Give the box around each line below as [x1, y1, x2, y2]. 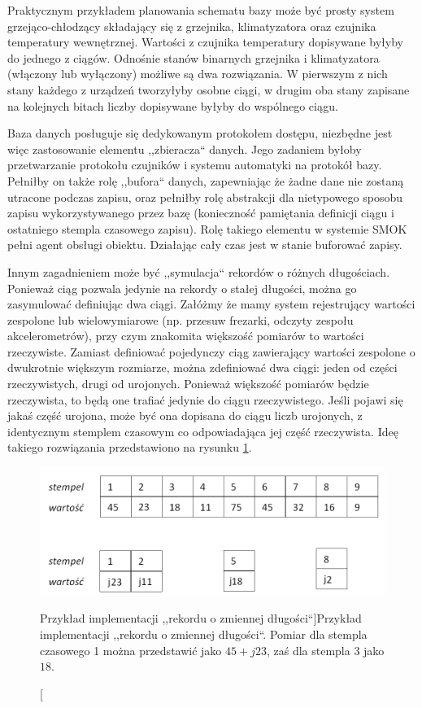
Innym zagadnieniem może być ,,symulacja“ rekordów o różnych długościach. [7, 263, 390, 280]
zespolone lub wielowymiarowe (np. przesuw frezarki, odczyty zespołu [7, 311, 354, 328]
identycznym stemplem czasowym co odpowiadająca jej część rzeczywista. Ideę [7, 422, 398, 439]
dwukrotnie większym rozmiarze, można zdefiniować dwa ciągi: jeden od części [7, 359, 398, 376]
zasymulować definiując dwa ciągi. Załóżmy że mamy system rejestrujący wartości [7, 295, 415, 312]
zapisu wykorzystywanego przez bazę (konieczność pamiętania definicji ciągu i [7, 204, 394, 221]
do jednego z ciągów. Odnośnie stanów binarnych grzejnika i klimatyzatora [7, 49, 380, 66]
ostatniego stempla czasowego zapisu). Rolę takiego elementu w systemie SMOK [7, 220, 407, 237]
